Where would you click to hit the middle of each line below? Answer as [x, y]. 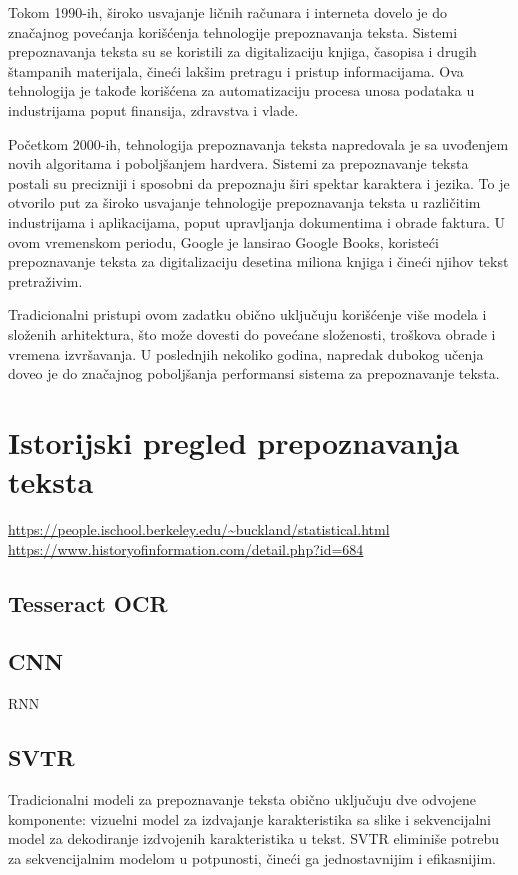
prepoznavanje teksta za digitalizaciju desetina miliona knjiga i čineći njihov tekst [258, 261]
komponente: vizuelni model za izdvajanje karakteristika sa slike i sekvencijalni [249, 818]
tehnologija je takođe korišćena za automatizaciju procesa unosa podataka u [241, 90]
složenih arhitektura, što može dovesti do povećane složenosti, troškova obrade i [252, 333]
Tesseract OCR [88, 602]
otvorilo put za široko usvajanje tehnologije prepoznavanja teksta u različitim [244, 202]
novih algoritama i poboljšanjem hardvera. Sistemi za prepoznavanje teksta [238, 163]
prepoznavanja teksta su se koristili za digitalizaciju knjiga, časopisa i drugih [242, 51]
